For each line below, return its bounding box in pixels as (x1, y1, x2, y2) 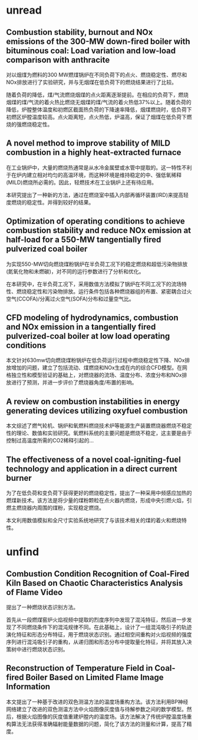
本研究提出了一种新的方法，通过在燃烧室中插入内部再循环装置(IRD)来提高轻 (6, 191, 189, 198)
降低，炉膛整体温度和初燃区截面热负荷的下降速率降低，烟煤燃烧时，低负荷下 (6, 106, 192, 113)
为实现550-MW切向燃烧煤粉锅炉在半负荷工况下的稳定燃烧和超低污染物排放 (6, 260, 188, 267)
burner (6, 473, 32, 483)
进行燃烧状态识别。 (21, 646, 68, 653)
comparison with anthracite (6, 54, 110, 65)
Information (6, 681, 51, 692)
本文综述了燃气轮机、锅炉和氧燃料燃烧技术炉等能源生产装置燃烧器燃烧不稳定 (6, 422, 192, 429)
